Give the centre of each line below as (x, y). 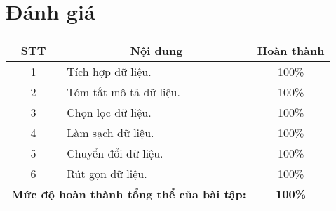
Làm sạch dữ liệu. (110, 133)
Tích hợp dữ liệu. (109, 72)
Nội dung (156, 51)
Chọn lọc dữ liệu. (109, 113)
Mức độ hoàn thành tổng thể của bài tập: (129, 194)
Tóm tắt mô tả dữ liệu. (123, 92)
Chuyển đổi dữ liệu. (115, 153)
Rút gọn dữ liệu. (107, 174)
